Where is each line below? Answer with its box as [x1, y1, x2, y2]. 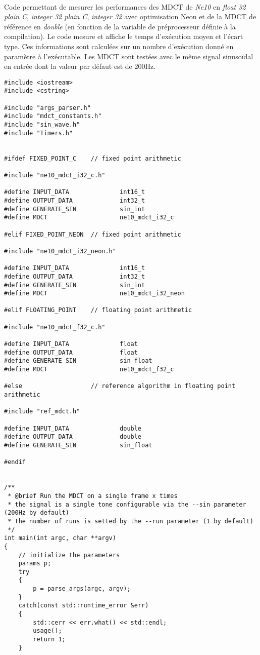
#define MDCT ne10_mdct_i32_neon [4, 290, 185, 297]
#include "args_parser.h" [4, 104, 91, 111]
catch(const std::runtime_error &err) [18, 602, 149, 609]
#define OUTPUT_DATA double [4, 433, 142, 441]
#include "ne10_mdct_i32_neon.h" [4, 247, 116, 255]
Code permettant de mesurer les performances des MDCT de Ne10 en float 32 [4, 1, 246, 12]
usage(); [33, 627, 62, 635]
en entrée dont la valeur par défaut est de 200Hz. [4, 61, 156, 71]
